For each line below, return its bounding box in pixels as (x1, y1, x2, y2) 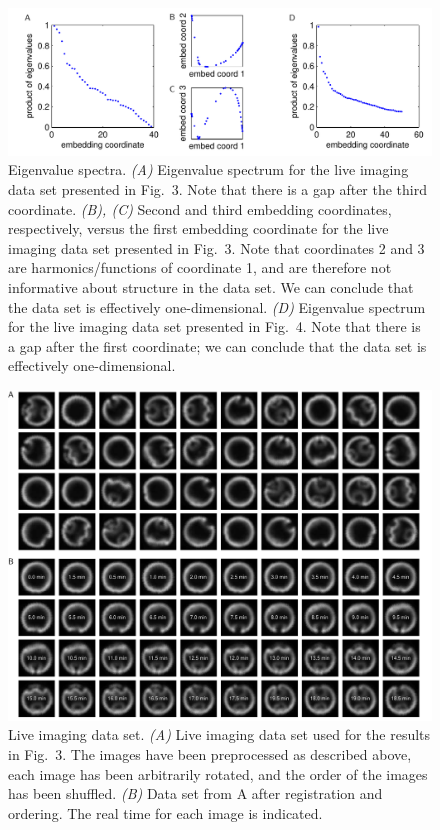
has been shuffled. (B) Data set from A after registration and (8, 783, 383, 804)
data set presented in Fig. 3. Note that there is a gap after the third (8, 179, 428, 199)
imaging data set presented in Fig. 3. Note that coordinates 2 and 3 (8, 237, 425, 258)
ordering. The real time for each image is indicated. (8, 802, 323, 823)
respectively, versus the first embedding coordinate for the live (8, 218, 389, 239)
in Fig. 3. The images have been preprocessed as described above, (8, 743, 412, 764)
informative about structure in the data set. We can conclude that (8, 276, 414, 297)
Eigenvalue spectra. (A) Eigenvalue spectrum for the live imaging (8, 159, 409, 180)
